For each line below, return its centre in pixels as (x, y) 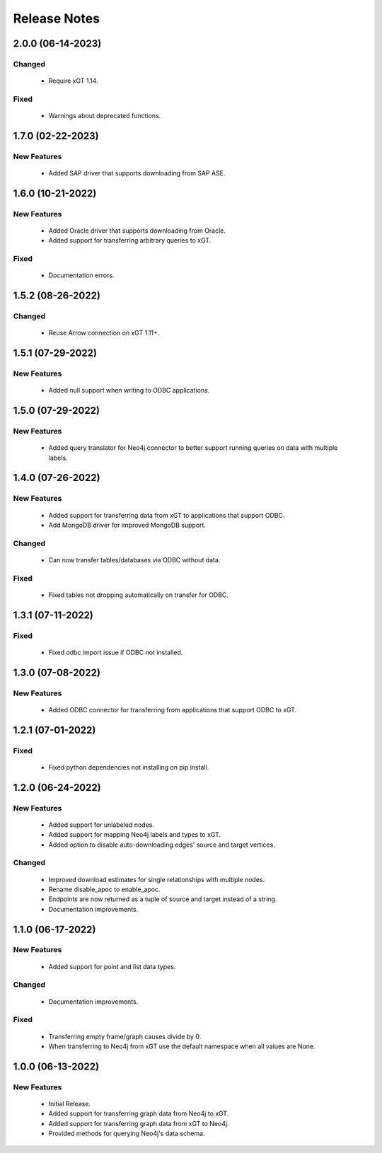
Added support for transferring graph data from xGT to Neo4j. (139, 1123)
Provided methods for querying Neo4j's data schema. (127, 1134)
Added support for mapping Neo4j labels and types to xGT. (135, 835)
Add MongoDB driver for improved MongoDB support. (127, 525)
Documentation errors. (81, 275)
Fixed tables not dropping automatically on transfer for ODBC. (139, 595)
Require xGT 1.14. (73, 81)
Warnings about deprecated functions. (105, 116)
